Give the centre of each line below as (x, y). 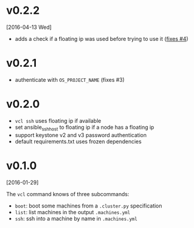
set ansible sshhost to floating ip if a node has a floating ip (84, 128)
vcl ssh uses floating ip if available (58, 120)
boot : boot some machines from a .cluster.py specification (89, 206)
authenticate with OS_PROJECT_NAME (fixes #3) (69, 79)
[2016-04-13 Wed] (29, 27)
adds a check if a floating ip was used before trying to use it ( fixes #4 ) (101, 39)
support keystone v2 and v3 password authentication (81, 135)
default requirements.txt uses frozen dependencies (78, 141)
